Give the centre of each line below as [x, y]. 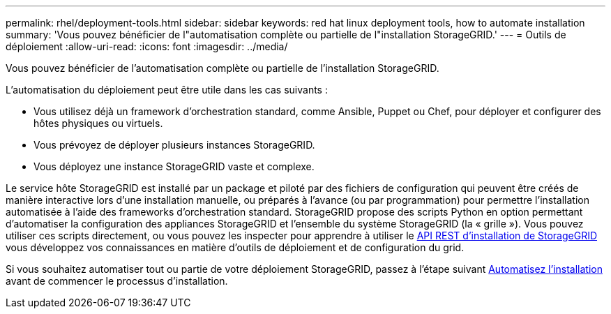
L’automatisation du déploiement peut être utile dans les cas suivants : [167, 90]
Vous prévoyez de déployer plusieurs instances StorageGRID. [174, 145]
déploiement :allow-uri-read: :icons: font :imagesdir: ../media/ [147, 46]
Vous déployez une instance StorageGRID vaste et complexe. [174, 166]
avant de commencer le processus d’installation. [117, 281]
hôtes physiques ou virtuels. [98, 123]
